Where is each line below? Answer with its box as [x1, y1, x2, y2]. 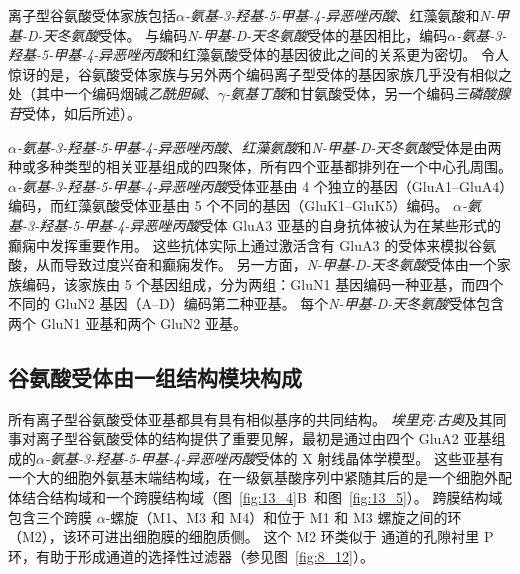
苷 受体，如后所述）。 [8, 102, 141, 123]
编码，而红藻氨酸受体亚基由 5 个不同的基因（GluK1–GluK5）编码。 [8, 195, 449, 216]
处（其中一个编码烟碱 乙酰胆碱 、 [8, 83, 218, 104]
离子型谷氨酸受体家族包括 [8, 5, 176, 25]
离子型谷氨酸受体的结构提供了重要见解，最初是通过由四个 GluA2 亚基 [35, 428, 492, 449]
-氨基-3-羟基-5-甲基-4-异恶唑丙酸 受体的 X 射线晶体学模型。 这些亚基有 [44, 447, 505, 468]
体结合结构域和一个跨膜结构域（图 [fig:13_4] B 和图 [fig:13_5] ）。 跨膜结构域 [8, 487, 503, 508]
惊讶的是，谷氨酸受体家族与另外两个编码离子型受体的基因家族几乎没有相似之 [8, 63, 512, 84]
